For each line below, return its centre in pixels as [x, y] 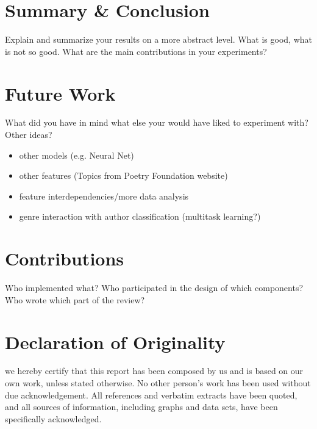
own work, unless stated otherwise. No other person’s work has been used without [158, 383]
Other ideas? [29, 135]
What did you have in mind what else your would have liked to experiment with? [157, 122]
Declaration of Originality [115, 341]
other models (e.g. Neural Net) [77, 155]
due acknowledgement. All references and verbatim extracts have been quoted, [151, 395]
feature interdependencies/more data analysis [104, 196]
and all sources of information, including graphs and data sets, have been [141, 407]
